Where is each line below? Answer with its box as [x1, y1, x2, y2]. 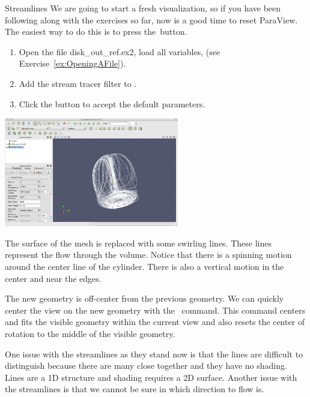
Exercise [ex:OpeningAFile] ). [19, 57, 126, 70]
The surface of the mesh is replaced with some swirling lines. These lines [5, 236, 272, 249]
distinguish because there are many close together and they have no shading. [5, 359, 287, 372]
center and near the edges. [5, 272, 102, 284]
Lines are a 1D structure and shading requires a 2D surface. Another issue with [5, 371, 297, 383]
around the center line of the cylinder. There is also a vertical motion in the [5, 260, 284, 272]
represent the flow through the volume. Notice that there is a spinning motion [5, 248, 292, 261]
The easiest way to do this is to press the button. [5, 25, 187, 38]
